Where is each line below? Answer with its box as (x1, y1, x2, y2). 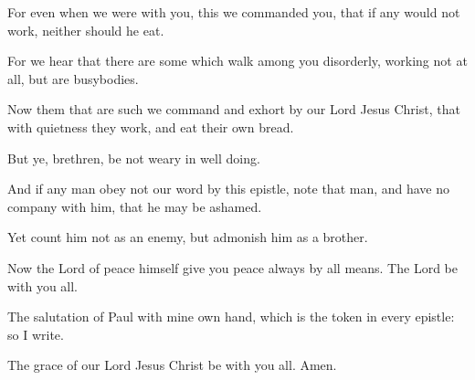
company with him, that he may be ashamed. (7, 196, 262, 216)
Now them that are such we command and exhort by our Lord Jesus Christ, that (7, 100, 460, 119)
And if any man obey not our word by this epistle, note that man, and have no (7, 179, 450, 198)
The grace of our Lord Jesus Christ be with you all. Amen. (7, 355, 337, 375)
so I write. (7, 324, 64, 343)
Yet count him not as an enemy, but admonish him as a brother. (7, 227, 368, 247)
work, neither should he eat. (7, 20, 164, 39)
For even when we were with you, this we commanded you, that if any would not (7, 3, 460, 21)
